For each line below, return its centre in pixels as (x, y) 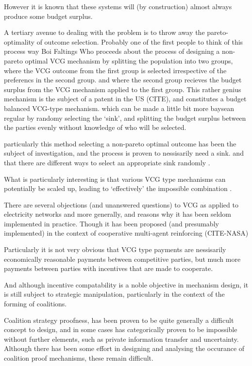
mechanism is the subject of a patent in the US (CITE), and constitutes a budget (125, 99)
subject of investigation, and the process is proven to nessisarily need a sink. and (124, 153)
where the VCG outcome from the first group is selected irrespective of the (115, 70)
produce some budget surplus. (48, 16)
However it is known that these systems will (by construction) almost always (118, 6)
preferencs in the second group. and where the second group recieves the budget (123, 80)
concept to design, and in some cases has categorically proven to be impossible (121, 329)
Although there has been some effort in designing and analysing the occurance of (124, 348)
